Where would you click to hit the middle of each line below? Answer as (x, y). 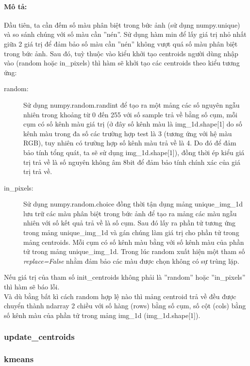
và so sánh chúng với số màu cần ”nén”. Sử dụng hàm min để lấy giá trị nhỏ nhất (125, 34)
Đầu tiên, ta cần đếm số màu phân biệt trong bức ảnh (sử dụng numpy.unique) (122, 24)
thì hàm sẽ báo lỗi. (32, 287)
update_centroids (39, 337)
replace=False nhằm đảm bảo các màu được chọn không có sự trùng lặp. (131, 261)
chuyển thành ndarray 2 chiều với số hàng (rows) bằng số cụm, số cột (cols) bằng (125, 306)
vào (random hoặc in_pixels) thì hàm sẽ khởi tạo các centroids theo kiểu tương (122, 63)
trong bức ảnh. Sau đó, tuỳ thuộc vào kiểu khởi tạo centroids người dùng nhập (121, 53)
